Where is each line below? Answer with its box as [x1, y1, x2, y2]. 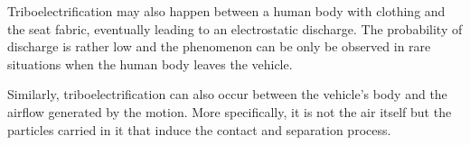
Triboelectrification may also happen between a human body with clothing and [7, 2, 446, 20]
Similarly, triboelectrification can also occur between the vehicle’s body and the [7, 85, 447, 104]
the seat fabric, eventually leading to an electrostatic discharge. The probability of [7, 19, 463, 38]
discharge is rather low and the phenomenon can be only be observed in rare [7, 37, 431, 56]
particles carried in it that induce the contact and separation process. [7, 120, 391, 139]
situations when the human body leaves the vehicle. [7, 54, 293, 73]
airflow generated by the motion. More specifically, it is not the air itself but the [7, 102, 452, 121]
